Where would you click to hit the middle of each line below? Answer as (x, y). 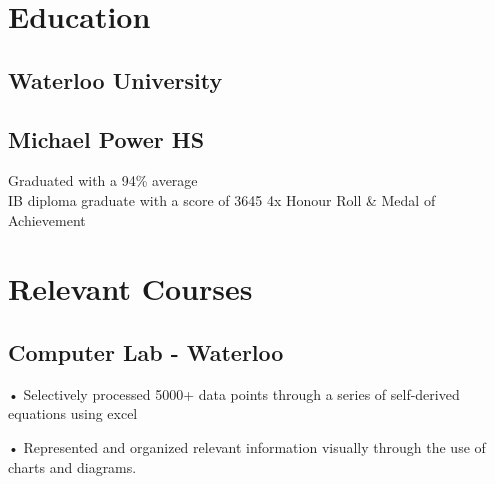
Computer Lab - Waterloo (146, 351)
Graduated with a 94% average (103, 180)
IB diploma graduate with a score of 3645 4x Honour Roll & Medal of (222, 199)
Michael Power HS (106, 138)
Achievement (47, 219)
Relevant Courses (130, 288)
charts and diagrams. (72, 466)
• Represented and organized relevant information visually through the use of (247, 446)
